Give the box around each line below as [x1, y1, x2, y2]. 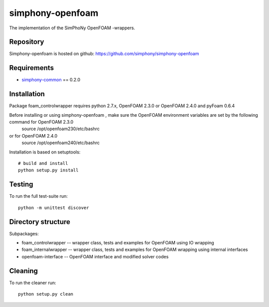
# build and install [18, 160, 68, 166]
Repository [9, 38, 44, 46]
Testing [9, 180, 33, 189]
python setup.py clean [18, 291, 74, 297]
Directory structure [9, 218, 71, 226]
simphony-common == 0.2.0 [21, 77, 81, 83]
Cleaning [9, 266, 38, 275]
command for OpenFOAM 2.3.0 [9, 119, 74, 125]
